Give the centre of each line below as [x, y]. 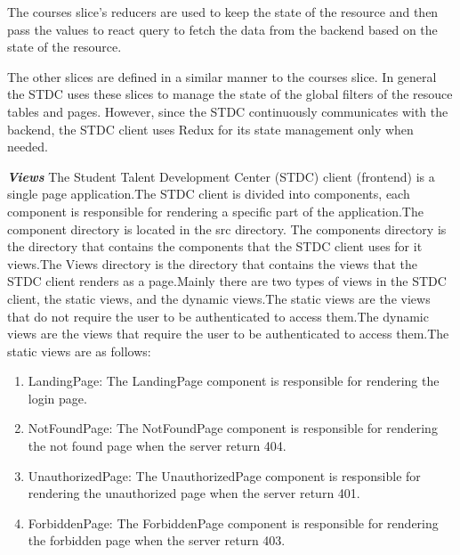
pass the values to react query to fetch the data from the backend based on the [222, 29]
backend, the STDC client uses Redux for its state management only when [210, 129]
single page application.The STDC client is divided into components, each [209, 194]
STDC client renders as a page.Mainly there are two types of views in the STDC [227, 281]
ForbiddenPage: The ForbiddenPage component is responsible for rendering [233, 522]
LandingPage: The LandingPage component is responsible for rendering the [234, 381]
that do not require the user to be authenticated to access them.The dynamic [218, 316]
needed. [28, 147]
